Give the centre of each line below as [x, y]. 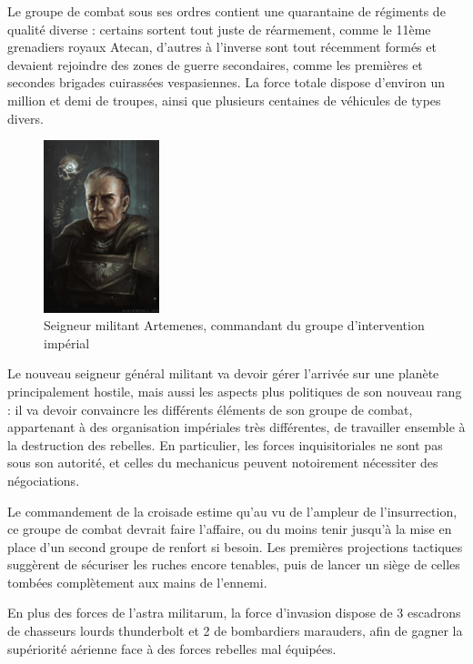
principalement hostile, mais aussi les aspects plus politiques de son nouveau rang [235, 391]
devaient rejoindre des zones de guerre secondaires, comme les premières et [215, 64]
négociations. [44, 480]
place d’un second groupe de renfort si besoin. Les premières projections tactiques [235, 546]
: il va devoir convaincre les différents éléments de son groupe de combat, [210, 409]
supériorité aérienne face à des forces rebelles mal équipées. [172, 648]
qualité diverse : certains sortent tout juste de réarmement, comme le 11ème [219, 29]
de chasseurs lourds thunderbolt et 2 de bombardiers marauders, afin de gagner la [235, 631]
